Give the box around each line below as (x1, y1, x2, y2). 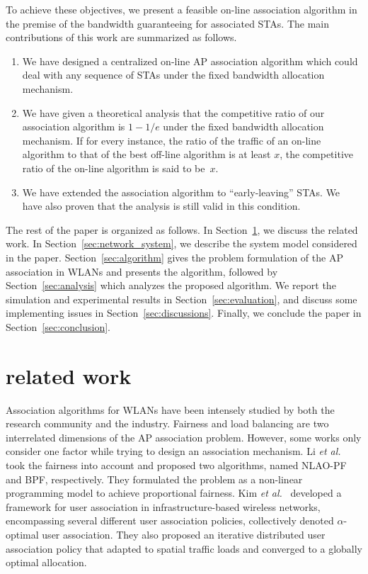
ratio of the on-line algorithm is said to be (22, 160, 205, 175)
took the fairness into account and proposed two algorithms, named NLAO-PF (6, 457, 347, 472)
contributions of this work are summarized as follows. (6, 30, 237, 45)
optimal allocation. (6, 555, 87, 570)
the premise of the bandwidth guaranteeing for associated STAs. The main (6, 16, 329, 30)
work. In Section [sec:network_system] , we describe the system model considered (6, 236, 357, 251)
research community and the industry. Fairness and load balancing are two (6, 416, 329, 431)
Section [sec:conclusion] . (6, 319, 110, 334)
